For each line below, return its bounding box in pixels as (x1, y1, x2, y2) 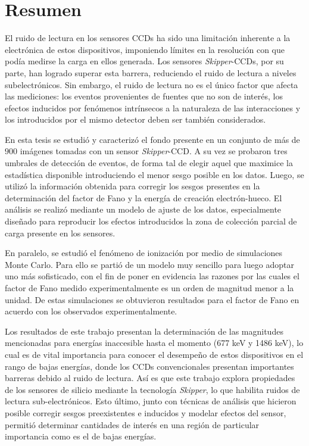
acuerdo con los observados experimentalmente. (5, 305, 177, 317)
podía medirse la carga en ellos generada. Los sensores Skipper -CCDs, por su (5, 55, 284, 67)
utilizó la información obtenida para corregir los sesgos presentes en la (5, 180, 260, 192)
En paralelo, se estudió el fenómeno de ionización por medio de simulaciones (5, 247, 283, 259)
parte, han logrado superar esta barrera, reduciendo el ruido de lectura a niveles (5, 66, 296, 79)
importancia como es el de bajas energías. (5, 430, 157, 442)
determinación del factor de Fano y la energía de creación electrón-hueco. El (5, 191, 282, 204)
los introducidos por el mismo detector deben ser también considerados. (5, 113, 266, 126)
